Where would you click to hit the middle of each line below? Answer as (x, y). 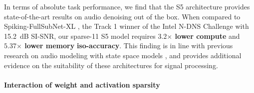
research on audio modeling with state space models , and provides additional (123, 55)
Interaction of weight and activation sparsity (82, 84)
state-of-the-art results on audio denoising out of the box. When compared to (122, 16)
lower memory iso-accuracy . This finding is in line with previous (129, 46)
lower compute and (207, 36)
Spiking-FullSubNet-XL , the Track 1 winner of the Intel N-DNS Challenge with (127, 26)
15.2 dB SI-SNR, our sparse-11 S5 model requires (80, 36)
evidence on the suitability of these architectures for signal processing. (111, 65)
